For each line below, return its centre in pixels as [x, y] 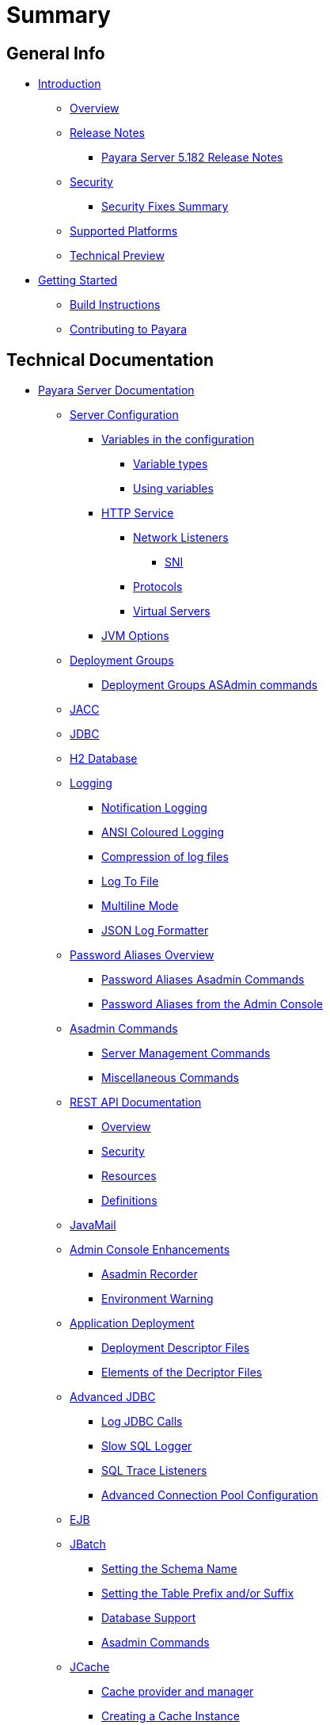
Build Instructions [115, 305]
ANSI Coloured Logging [163, 832]
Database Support [149, 1618]
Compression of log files [165, 857]
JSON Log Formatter [155, 931]
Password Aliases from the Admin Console [212, 1004]
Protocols [158, 587]
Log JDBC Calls [142, 1422]
